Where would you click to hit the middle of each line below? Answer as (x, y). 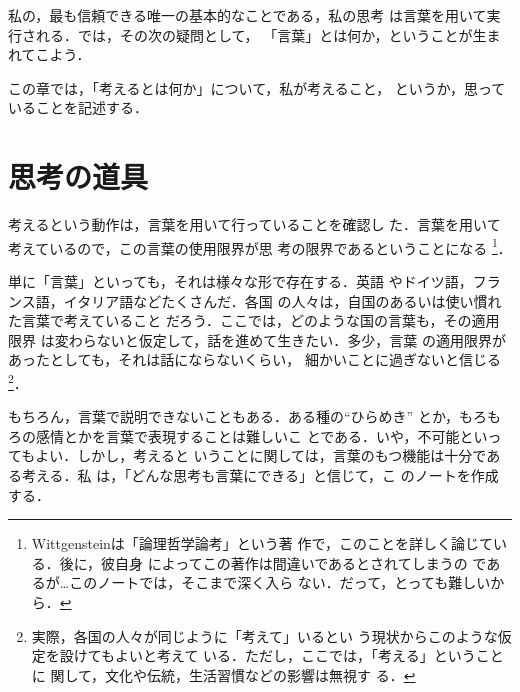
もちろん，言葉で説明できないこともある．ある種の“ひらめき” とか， (234, 416)
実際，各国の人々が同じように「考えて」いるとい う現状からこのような (264, 635)
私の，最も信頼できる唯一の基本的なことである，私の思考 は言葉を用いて (247, 15)
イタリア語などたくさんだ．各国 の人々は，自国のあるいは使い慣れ (282, 300)
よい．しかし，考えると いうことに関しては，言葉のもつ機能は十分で (261, 455)
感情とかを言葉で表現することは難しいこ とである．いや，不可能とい (261, 435)
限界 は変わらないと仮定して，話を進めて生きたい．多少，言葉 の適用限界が (257, 339)
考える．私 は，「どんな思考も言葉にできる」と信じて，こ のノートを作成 (260, 474)
